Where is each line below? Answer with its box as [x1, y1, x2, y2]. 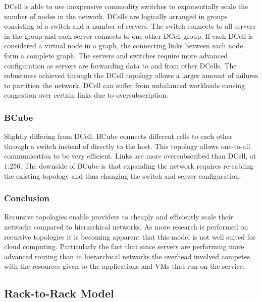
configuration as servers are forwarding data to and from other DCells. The [4, 60, 237, 70]
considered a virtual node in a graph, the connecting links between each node [4, 40, 243, 51]
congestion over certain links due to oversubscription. [4, 90, 169, 100]
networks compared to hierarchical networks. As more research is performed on [4, 221, 248, 232]
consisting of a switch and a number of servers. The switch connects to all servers [4, 21, 256, 31]
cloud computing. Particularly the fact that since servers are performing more [4, 241, 244, 252]
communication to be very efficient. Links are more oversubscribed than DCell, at [4, 150, 256, 161]
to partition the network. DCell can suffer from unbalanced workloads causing [4, 80, 245, 90]
